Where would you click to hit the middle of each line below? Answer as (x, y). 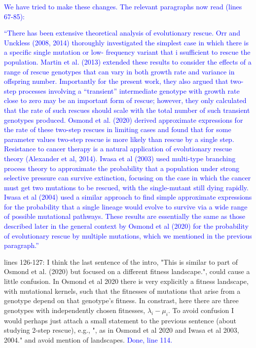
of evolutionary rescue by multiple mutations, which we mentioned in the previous (128, 235)
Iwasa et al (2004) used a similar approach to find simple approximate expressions (128, 197)
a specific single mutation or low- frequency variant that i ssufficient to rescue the (127, 52)
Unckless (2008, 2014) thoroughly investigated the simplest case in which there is (127, 42)
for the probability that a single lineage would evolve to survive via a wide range (126, 206)
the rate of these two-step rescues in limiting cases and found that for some (118, 129)
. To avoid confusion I (201, 310)
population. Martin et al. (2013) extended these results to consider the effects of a (128, 61)
